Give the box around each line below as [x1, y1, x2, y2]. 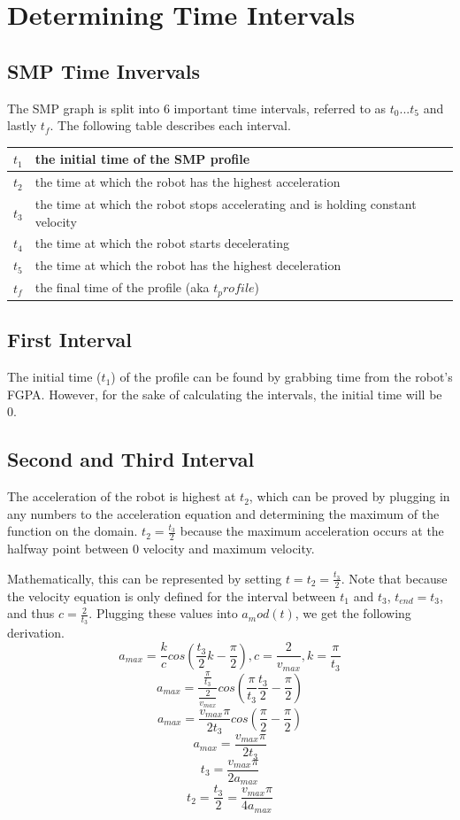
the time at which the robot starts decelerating [34, 234, 290, 252]
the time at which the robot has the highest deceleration [34, 256, 341, 275]
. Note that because [341, 569, 448, 587]
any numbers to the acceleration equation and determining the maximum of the [7, 504, 440, 522]
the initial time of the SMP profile [34, 150, 250, 168]
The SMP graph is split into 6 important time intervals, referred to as [7, 98, 387, 117]
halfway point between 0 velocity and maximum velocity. [7, 539, 315, 558]
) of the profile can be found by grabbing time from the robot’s [111, 367, 453, 386]
